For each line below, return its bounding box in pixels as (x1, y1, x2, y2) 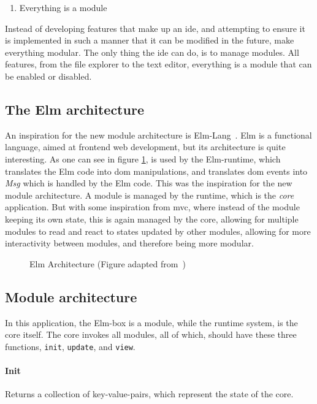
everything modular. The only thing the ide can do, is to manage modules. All (5, 45, 299, 58)
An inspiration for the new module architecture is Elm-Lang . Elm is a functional (5, 128, 312, 141)
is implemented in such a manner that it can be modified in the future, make (5, 34, 294, 47)
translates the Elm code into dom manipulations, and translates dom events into (5, 164, 308, 177)
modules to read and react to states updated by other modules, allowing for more (5, 224, 311, 237)
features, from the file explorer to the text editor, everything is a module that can (5, 58, 312, 71)
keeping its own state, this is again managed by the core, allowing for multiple (5, 212, 299, 225)
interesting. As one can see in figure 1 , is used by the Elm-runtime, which (5, 152, 281, 165)
